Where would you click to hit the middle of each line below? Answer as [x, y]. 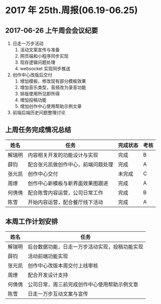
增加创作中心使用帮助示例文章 [51, 106]
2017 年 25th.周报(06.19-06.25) [71, 10]
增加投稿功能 [33, 100]
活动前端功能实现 [48, 256]
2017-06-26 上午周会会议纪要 [52, 30]
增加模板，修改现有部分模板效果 [53, 81]
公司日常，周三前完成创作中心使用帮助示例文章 [83, 284]
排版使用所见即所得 [40, 94]
